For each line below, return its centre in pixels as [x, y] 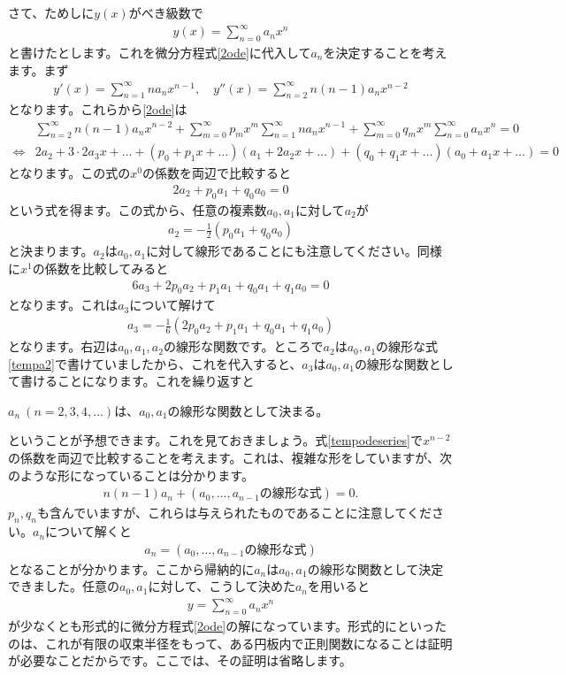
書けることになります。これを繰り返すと [137, 381]
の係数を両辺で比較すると [216, 173]
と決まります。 [51, 251]
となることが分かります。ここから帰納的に [131, 568]
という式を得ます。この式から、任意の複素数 [138, 209]
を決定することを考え [385, 52]
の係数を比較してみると [100, 268]
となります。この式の [69, 173]
